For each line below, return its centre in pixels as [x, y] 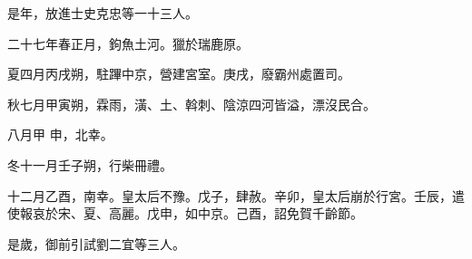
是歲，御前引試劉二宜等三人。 [96, 243]
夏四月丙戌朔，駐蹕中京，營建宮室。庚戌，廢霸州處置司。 [179, 74]
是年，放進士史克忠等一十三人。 [103, 13]
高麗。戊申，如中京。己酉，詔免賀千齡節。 [236, 213]
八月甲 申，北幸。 [60, 134]
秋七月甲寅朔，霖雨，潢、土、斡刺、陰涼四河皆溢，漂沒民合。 [192, 104]
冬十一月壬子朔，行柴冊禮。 [90, 164]
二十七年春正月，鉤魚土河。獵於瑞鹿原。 [128, 43]
